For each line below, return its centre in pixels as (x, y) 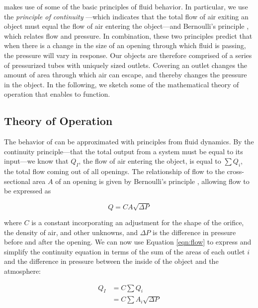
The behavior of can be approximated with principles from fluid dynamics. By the (129, 142)
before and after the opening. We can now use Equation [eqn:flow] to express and (128, 242)
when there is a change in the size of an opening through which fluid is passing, (125, 45)
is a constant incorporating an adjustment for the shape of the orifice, (138, 222)
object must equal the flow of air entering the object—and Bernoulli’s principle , (127, 26)
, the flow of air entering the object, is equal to (150, 161)
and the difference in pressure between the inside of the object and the (111, 261)
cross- (235, 171)
